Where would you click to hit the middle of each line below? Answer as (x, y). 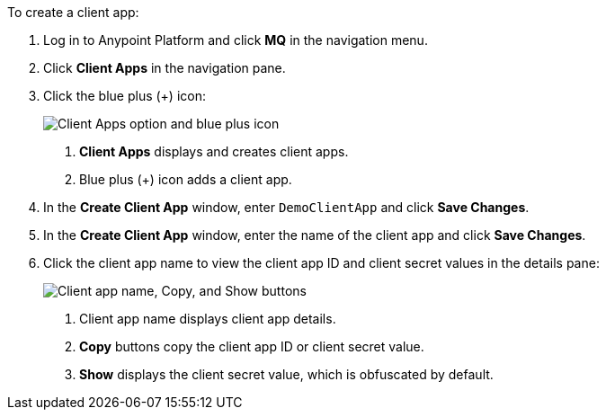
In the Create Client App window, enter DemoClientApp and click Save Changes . (286, 207)
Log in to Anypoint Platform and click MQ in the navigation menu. (236, 40)
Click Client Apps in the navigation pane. (165, 68)
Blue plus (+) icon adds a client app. (186, 179)
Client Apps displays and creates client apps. (214, 151)
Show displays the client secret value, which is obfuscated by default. (286, 374)
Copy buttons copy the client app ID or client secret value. (252, 346)
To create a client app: (73, 12)
